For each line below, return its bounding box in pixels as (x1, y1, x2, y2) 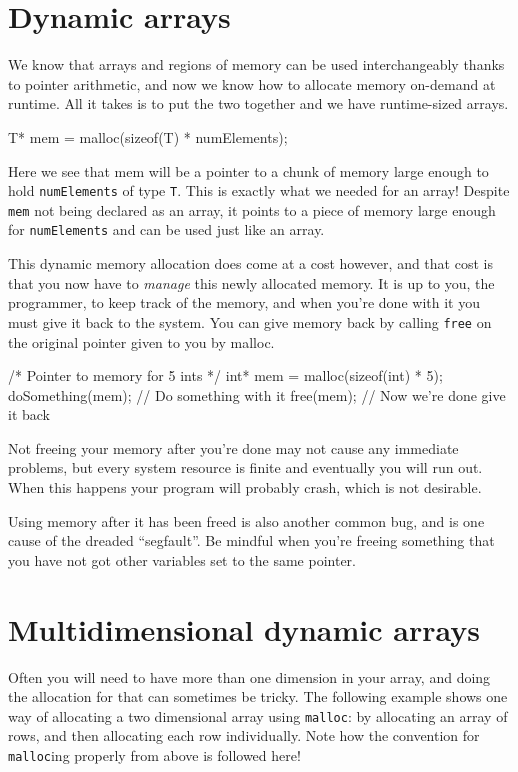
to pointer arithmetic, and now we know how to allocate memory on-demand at (8, 73, 496, 94)
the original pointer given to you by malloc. (8, 331, 275, 352)
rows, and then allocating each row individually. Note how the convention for (8, 725, 480, 746)
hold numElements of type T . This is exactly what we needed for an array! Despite (8, 180, 510, 201)
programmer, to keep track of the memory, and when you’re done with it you (8, 292, 480, 313)
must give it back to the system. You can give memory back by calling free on (8, 311, 492, 332)
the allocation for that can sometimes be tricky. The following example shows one (8, 686, 508, 707)
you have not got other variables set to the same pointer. (8, 549, 356, 570)
